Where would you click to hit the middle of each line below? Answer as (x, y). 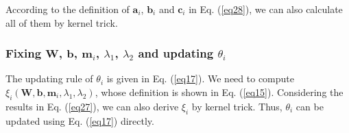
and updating (176, 53)
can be (310, 106)
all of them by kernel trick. (62, 22)
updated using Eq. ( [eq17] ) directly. (80, 120)
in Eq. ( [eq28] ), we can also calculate (266, 9)
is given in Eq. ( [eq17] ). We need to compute (201, 78)
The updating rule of (49, 78)
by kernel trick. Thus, (237, 106)
